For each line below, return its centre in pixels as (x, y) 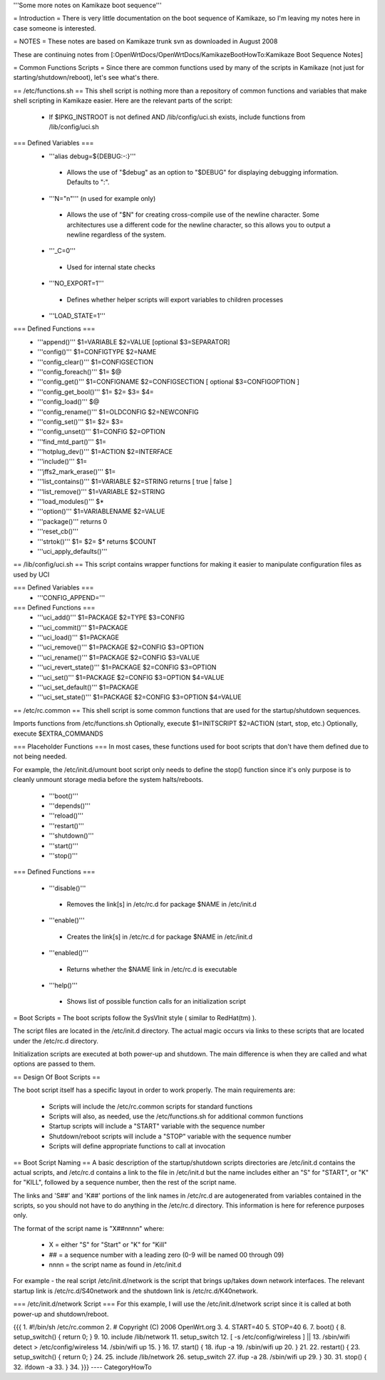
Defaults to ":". (88, 182)
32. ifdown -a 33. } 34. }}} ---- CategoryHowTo (83, 1367)
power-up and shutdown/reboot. (61, 1314)
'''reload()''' (66, 815)
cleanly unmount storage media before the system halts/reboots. (108, 780)
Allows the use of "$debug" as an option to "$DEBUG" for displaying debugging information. (202, 172)
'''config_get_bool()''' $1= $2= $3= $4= (96, 391)
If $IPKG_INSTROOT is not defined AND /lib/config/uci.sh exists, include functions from (177, 117)
